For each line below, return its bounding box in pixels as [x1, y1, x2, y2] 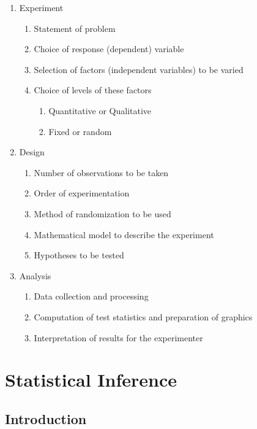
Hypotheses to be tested [34, 249, 124, 261]
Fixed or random [48, 125, 112, 137]
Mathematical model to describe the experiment [34, 228, 214, 241]
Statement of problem [34, 21, 116, 34]
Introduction [5, 409, 87, 428]
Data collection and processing [34, 290, 149, 303]
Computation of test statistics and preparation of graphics [34, 310, 253, 323]
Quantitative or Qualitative [48, 104, 152, 117]
